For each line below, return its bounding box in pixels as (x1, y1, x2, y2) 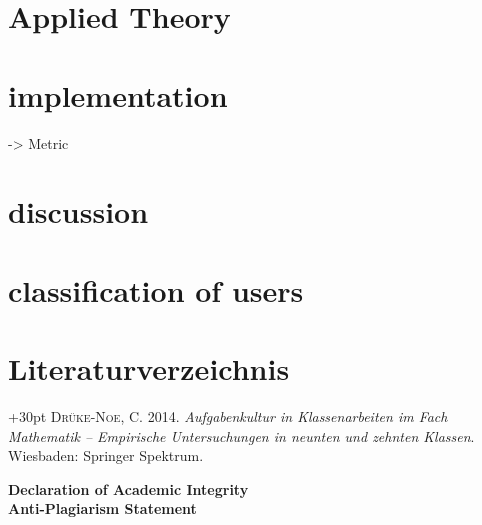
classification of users (8, 269, 304, 310)
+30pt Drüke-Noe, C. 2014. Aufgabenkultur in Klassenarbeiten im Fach (8, 405, 448, 426)
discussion (8, 191, 149, 232)
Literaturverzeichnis (8, 348, 290, 389)
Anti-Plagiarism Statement (8, 498, 197, 519)
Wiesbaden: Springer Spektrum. (8, 445, 204, 466)
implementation (8, 74, 228, 115)
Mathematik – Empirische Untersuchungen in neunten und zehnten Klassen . (8, 425, 475, 446)
